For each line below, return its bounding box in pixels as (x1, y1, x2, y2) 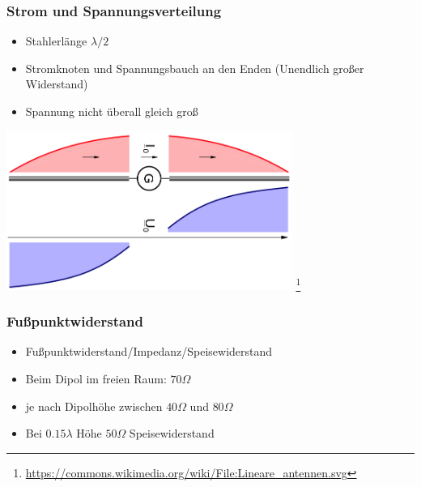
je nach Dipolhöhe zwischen (25, 397, 163, 414)
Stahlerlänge (25, 32, 87, 49)
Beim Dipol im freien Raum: (25, 370, 167, 387)
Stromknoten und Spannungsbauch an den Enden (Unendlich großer (25, 59, 364, 76)
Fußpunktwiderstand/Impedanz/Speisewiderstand (25, 343, 273, 360)
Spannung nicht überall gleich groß (25, 103, 198, 119)
